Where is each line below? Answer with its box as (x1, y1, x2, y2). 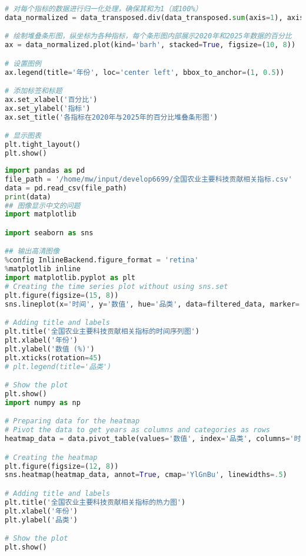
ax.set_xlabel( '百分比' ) (5, 96, 98, 104)
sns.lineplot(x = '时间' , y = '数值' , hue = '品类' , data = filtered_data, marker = (5, 300, 300, 308)
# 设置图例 (5, 59, 41, 68)
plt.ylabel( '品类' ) (5, 515, 78, 524)
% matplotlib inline (5, 265, 81, 274)
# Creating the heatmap (5, 453, 98, 462)
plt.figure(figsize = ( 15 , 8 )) (5, 291, 119, 300)
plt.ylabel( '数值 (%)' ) (5, 344, 95, 353)
